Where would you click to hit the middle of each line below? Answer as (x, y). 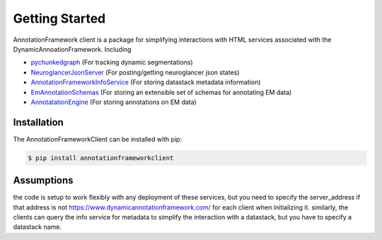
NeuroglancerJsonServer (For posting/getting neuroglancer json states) (135, 72)
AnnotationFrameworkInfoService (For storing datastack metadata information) (146, 82)
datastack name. (37, 227)
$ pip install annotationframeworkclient (101, 158)
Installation (38, 122)
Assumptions (43, 181)
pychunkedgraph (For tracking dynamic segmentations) (112, 62)
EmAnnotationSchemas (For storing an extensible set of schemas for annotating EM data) (161, 92)
